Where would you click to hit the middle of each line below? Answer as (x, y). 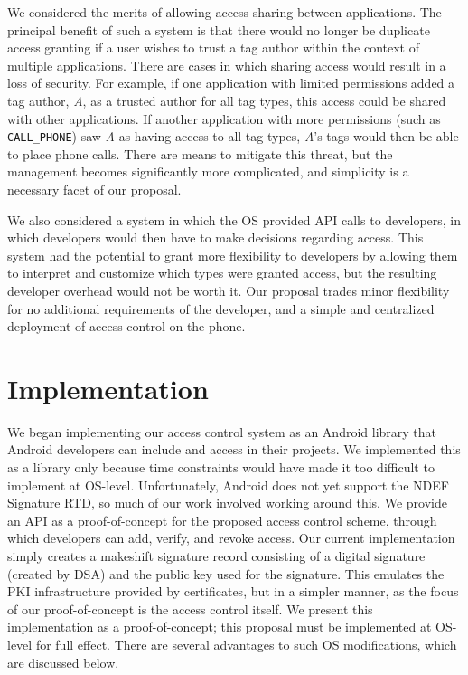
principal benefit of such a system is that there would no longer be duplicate (219, 29)
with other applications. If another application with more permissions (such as (224, 118)
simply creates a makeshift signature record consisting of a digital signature (216, 556)
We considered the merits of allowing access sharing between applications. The (225, 12)
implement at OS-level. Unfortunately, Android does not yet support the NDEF (228, 485)
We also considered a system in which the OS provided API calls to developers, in (234, 219)
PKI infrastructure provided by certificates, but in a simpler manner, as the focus (233, 591)
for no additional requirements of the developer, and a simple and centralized (221, 308)
